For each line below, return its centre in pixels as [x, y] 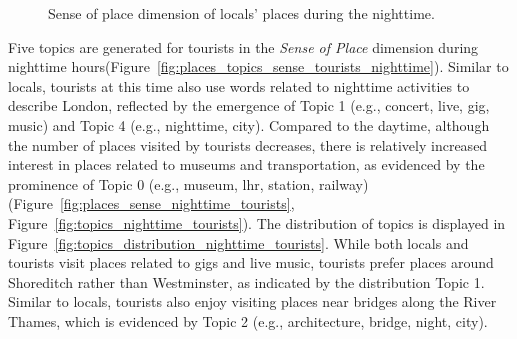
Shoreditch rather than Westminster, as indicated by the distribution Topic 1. [246, 281]
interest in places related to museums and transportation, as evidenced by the [246, 164]
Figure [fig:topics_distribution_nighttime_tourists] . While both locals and [238, 242]
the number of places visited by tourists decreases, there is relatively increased [248, 144]
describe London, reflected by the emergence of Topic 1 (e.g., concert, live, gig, [249, 105]
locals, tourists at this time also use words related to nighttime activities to [239, 85]
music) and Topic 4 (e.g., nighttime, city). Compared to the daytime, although [249, 124]
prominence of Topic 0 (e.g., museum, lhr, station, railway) [188, 183]
